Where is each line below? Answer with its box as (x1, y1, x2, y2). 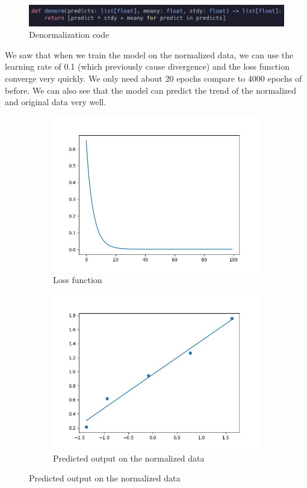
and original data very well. (5, 96, 107, 108)
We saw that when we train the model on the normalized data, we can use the (5, 48, 294, 61)
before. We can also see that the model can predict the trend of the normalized (5, 84, 297, 96)
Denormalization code (29, 28, 110, 41)
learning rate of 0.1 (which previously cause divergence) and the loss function (5, 60, 290, 73)
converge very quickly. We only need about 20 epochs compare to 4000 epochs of (5, 72, 302, 84)
